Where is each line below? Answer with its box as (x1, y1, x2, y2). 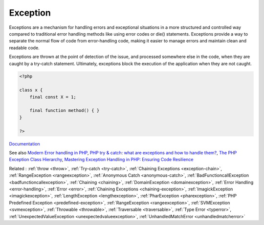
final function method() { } (29, 108, 100, 113)
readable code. (9, 44, 40, 51)
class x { (19, 87, 43, 93)
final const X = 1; (29, 94, 77, 100)
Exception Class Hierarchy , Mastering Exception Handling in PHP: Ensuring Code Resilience (9, 157, 194, 163)
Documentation (9, 141, 40, 146)
